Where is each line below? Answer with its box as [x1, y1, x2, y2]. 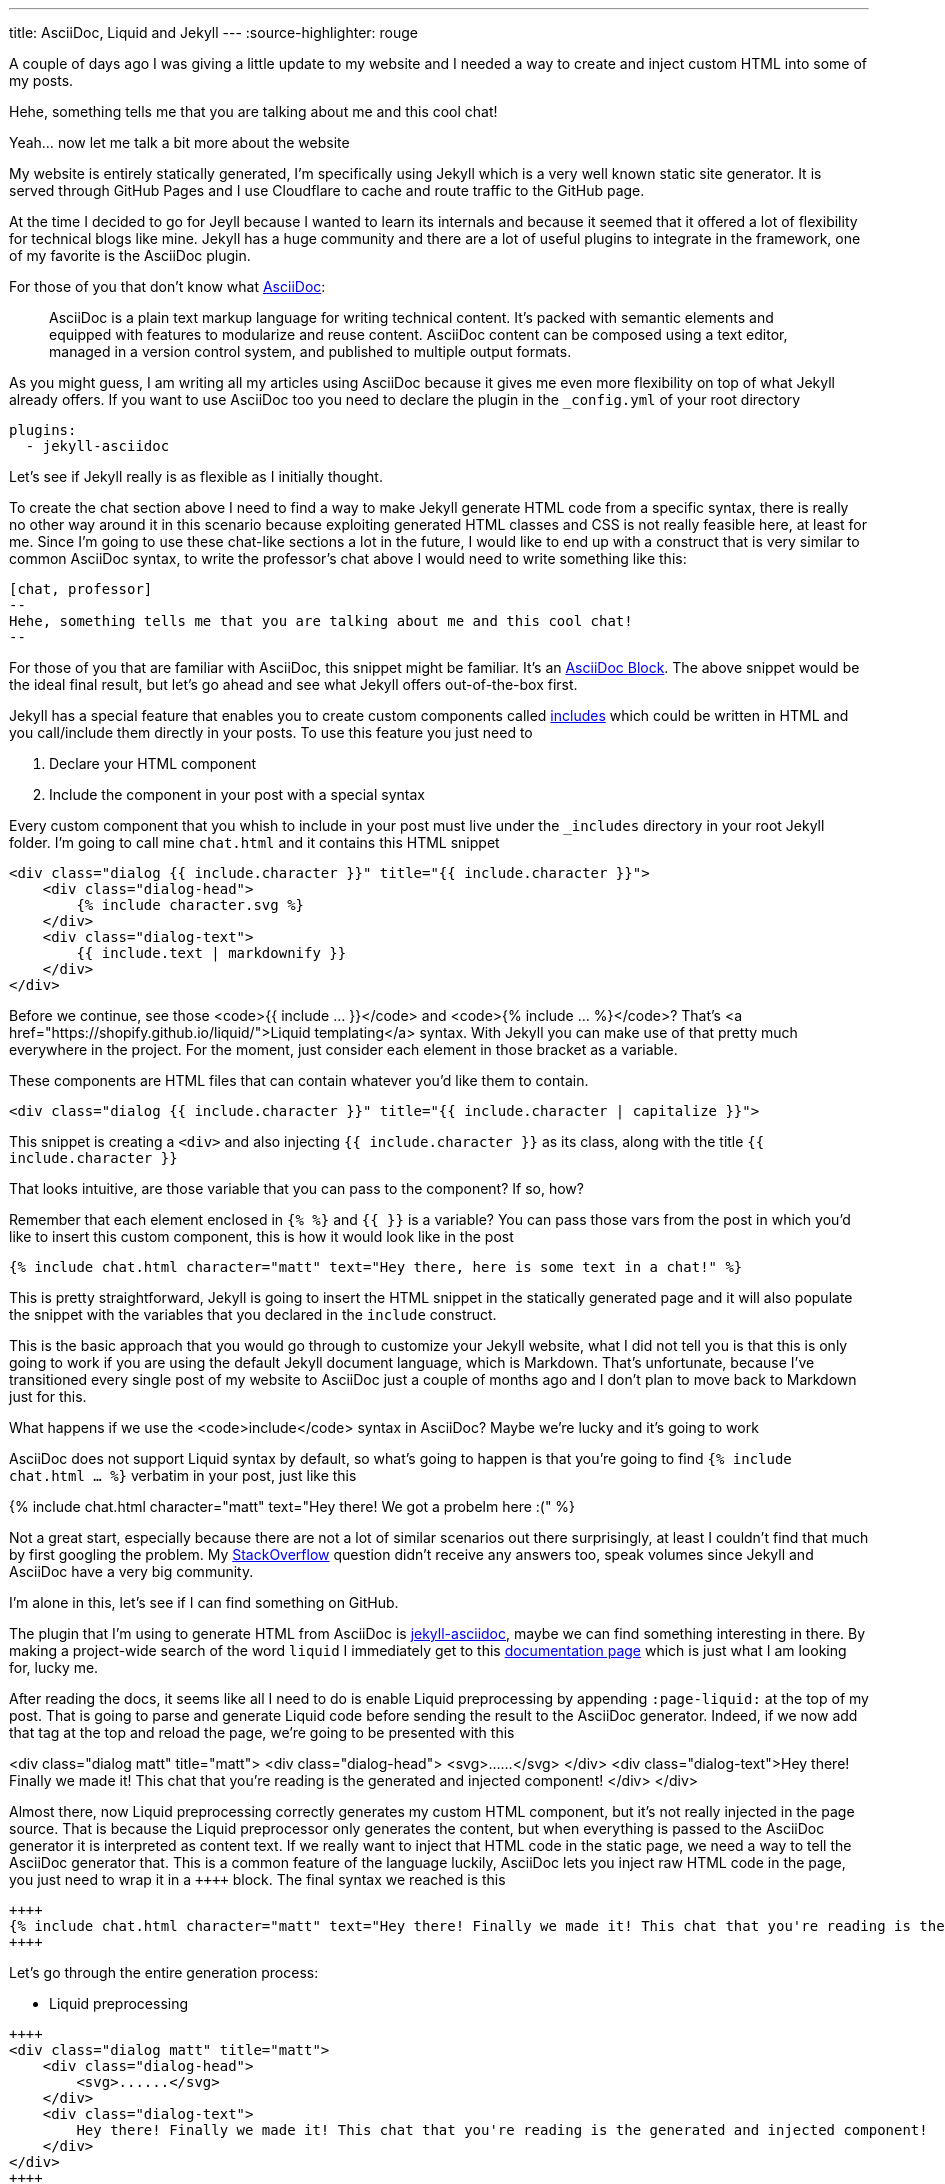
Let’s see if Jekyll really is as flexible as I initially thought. [9, 468, 383, 485]
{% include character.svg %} [76, 897, 305, 913]
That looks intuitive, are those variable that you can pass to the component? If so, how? [9, 1180, 584, 1197]
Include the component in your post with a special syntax [49, 786, 425, 803]
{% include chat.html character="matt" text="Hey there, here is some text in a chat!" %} [9, 1259, 743, 1275]
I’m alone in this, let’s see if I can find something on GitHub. [9, 1594, 399, 1611]
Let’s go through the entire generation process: [9, 1964, 319, 1981]
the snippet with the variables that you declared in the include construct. [9, 1306, 497, 1323]
